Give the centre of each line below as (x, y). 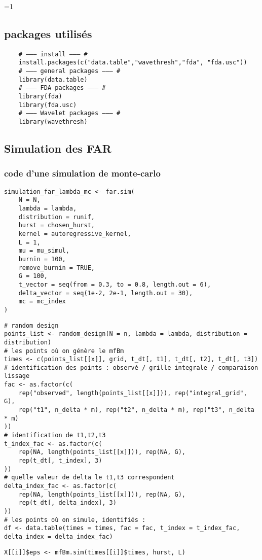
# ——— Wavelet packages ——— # (69, 113)
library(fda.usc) (48, 105)
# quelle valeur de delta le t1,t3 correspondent (89, 478)
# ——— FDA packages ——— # (62, 88)
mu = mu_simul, (44, 251)
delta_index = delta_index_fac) (59, 536)
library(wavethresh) (53, 122)
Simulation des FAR (58, 148)
